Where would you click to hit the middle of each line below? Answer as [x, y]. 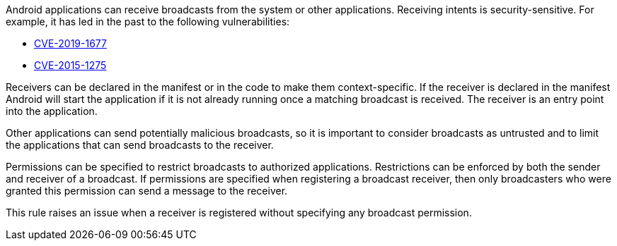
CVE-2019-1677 [70, 43]
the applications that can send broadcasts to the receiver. [140, 145]
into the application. [52, 111]
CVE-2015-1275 [70, 65]
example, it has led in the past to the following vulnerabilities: [148, 21]
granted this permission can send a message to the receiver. [147, 191]
